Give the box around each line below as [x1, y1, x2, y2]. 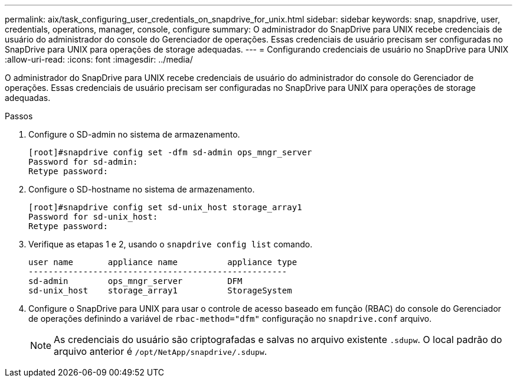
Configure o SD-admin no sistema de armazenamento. [28, 129, 240, 139]
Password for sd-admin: [28, 157, 138, 166]
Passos [5, 111, 33, 121]
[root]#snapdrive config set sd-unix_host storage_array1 [28, 203, 302, 212]
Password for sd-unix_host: [28, 212, 158, 221]
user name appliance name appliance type [28, 257, 297, 267]
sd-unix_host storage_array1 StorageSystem [28, 286, 292, 295]
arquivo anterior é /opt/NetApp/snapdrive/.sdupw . [54, 345, 267, 357]
